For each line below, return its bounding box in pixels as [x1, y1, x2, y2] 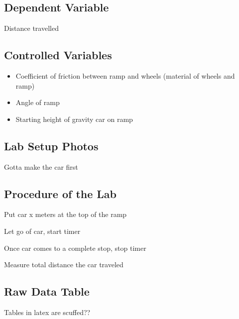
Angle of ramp [15, 97, 60, 107]
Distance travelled [4, 23, 59, 33]
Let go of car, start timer [4, 225, 81, 236]
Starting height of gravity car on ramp [15, 113, 133, 124]
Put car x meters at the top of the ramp [4, 209, 127, 219]
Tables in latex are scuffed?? [4, 307, 91, 317]
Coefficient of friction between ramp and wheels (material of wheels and [15, 71, 235, 81]
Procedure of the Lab [4, 186, 117, 201]
